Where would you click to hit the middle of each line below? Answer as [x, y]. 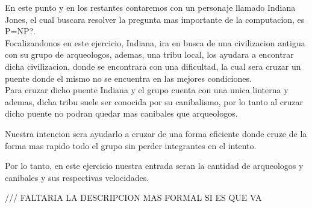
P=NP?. [20, 31]
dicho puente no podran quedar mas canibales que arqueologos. [121, 113]
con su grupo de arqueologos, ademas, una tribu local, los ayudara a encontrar [149, 54]
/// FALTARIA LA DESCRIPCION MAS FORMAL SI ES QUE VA [133, 197]
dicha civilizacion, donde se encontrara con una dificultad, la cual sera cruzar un [153, 66]
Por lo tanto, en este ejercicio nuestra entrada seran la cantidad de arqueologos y [154, 166]
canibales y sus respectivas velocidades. [77, 177]
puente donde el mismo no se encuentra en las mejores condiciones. [128, 78]
